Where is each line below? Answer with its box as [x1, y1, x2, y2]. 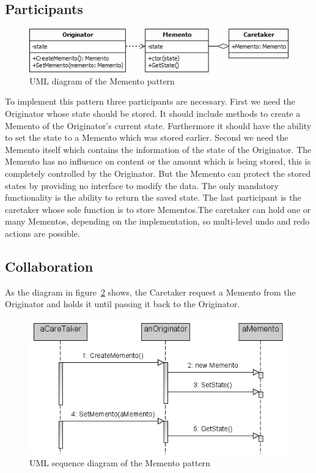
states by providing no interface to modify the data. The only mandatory [5, 179, 279, 192]
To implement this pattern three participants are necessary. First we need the [5, 95, 295, 108]
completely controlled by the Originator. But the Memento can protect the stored [5, 166, 311, 179]
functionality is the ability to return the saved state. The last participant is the [5, 191, 301, 204]
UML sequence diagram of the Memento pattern [29, 456, 210, 469]
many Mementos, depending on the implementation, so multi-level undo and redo [5, 215, 310, 228]
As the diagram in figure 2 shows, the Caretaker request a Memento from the [5, 285, 296, 298]
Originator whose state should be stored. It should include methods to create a [5, 106, 301, 119]
